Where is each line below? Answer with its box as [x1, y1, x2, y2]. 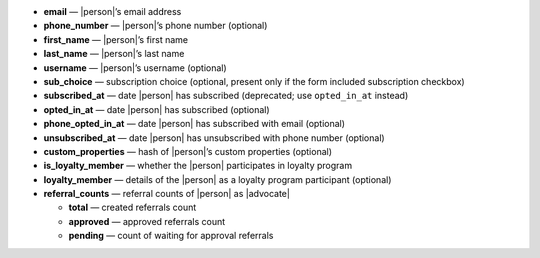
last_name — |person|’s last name [43, 48, 185, 60]
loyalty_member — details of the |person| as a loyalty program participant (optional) [43, 173, 392, 185]
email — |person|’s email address [43, 6, 182, 17]
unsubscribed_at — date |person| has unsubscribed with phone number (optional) [43, 131, 385, 144]
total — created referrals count [68, 201, 197, 214]
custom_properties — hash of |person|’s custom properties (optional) [43, 145, 333, 157]
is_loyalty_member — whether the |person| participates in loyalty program [43, 160, 353, 172]
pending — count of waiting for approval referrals [68, 230, 274, 242]
